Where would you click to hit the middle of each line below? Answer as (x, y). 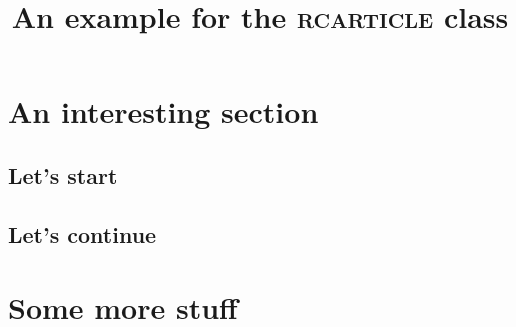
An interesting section (163, 111)
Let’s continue (82, 233)
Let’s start (63, 174)
